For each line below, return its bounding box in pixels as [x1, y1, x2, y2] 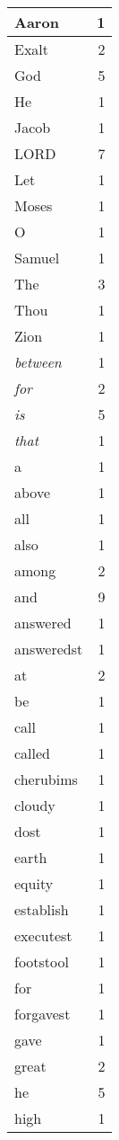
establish [14, 899, 69, 920]
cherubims [14, 769, 78, 789]
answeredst [14, 638, 83, 659]
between [14, 352, 62, 372]
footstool [14, 951, 69, 972]
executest [14, 925, 72, 946]
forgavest [14, 1003, 71, 1024]
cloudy [14, 795, 55, 815]
